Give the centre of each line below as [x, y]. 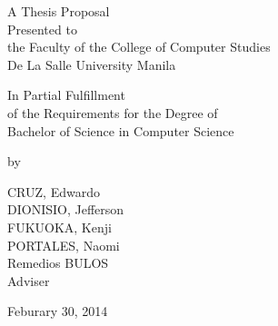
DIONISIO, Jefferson [66, 209]
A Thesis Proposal [59, 11]
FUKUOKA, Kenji [60, 227]
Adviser [29, 280]
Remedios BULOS [58, 263]
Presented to [42, 29]
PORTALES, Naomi [64, 245]
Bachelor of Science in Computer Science [121, 130]
